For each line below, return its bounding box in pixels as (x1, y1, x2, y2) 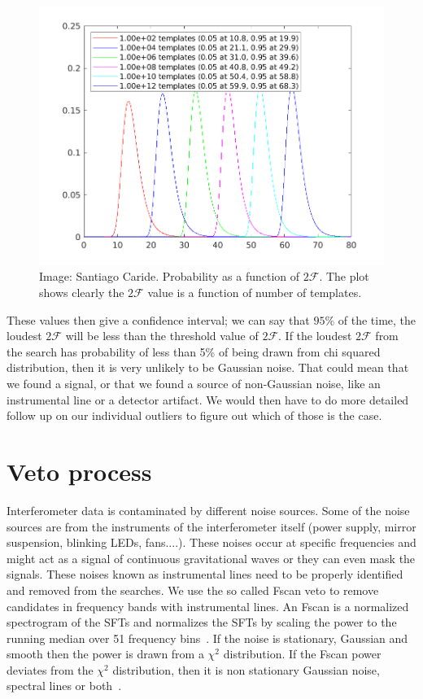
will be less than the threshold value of (65, 327, 259, 344)
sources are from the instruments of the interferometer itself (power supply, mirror (7, 518, 416, 535)
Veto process (7, 455, 152, 487)
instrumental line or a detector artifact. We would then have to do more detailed (7, 391, 409, 408)
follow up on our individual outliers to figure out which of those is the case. (7, 407, 382, 424)
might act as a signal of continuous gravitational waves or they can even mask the (7, 549, 416, 566)
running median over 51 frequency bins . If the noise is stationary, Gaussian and (7, 629, 408, 646)
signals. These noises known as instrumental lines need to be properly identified (7, 566, 403, 583)
